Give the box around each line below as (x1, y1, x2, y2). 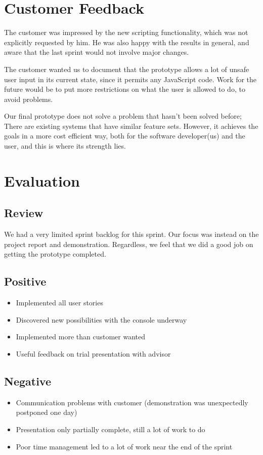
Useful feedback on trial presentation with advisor (16, 348, 171, 359)
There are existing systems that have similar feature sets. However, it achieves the (4, 120, 258, 131)
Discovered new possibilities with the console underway (16, 314, 187, 325)
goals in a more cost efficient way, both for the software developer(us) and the (4, 130, 245, 141)
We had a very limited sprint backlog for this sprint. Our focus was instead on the (4, 229, 259, 239)
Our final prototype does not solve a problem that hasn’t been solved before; (4, 111, 242, 121)
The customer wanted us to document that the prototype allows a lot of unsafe (4, 63, 249, 74)
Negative (4, 373, 52, 389)
